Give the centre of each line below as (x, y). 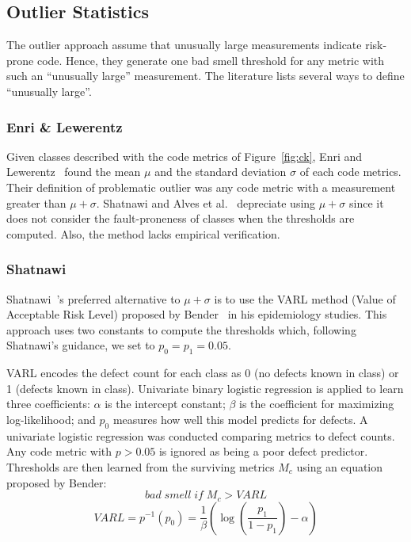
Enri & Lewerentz (65, 126)
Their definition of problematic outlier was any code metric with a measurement (201, 187)
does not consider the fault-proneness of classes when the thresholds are (181, 218)
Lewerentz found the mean (74, 172)
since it (367, 202)
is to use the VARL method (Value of (305, 298)
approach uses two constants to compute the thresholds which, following (181, 329)
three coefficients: (48, 404)
